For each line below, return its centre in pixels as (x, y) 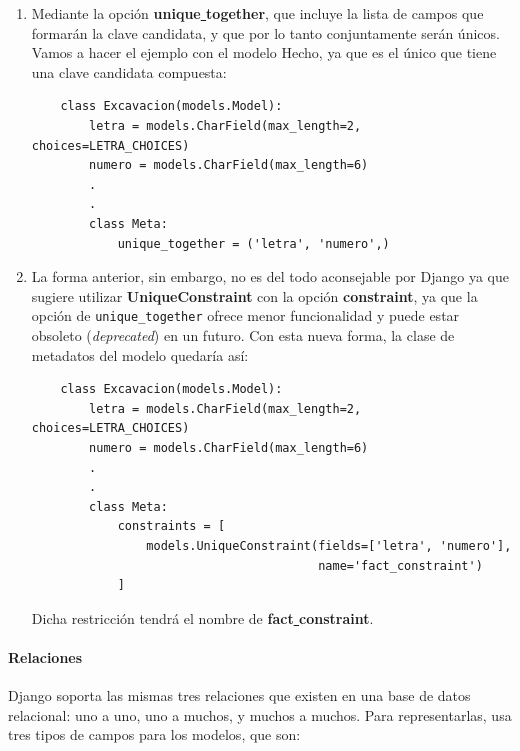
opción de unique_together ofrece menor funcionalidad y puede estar (245, 315)
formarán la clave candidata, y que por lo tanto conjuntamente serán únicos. (265, 32)
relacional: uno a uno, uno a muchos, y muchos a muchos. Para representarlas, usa (260, 714)
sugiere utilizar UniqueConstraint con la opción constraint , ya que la (254, 295)
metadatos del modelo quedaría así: (140, 354)
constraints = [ (171, 526)
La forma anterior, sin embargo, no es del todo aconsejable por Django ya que (270, 276)
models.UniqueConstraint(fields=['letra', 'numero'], (329, 545)
